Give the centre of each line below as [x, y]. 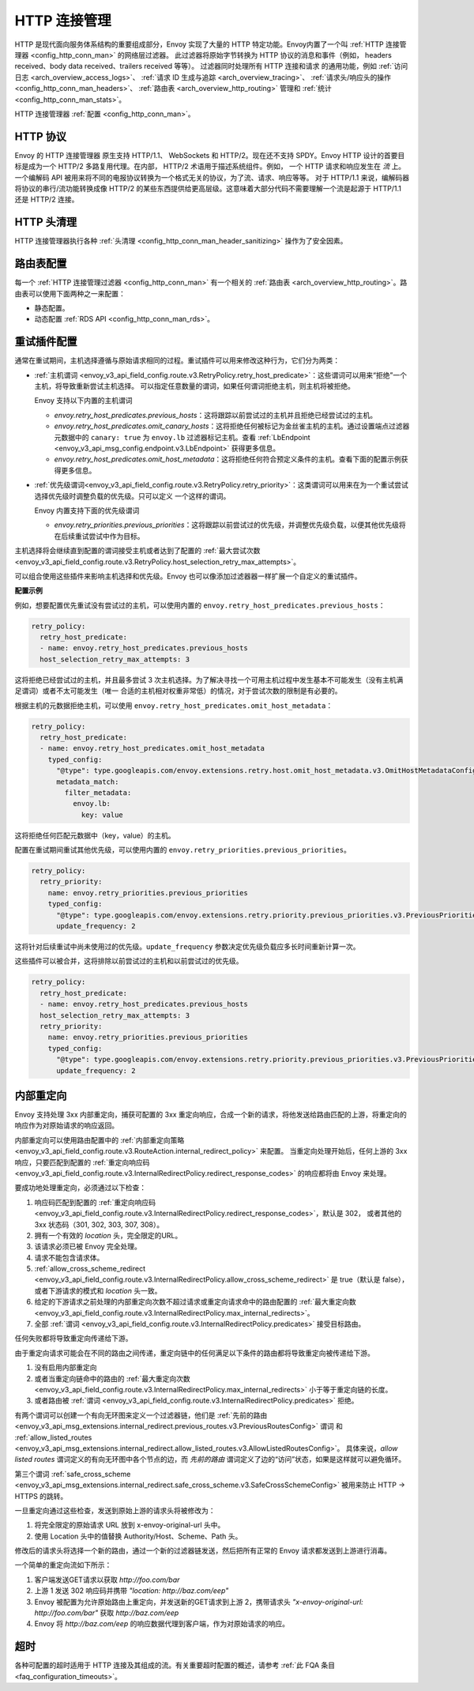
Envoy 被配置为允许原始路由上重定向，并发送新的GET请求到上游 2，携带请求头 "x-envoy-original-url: [199, 1602]
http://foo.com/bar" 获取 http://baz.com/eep [107, 1613]
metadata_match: [88, 781]
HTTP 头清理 [46, 222]
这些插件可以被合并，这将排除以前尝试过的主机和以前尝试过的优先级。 [129, 961]
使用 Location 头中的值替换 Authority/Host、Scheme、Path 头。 [138, 1536]
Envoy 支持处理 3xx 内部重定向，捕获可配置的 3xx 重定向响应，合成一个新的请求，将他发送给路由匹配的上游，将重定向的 [211, 1115]
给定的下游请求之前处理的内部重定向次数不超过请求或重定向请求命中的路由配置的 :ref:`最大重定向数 [195, 1302]
